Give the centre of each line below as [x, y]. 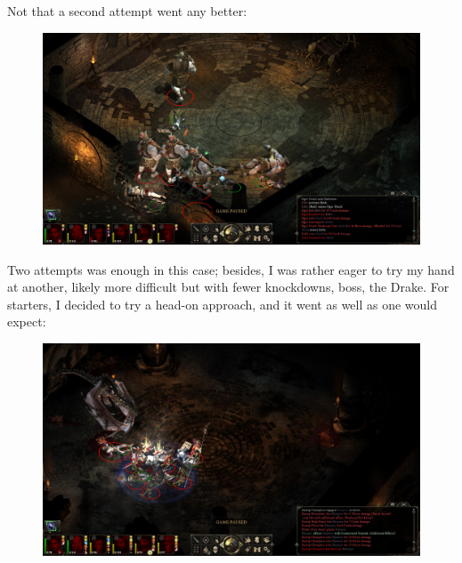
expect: [27, 322]
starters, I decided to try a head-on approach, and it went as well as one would [223, 304]
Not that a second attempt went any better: [127, 11]
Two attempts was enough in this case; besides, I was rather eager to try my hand [231, 269]
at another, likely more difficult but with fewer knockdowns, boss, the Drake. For [228, 287]
